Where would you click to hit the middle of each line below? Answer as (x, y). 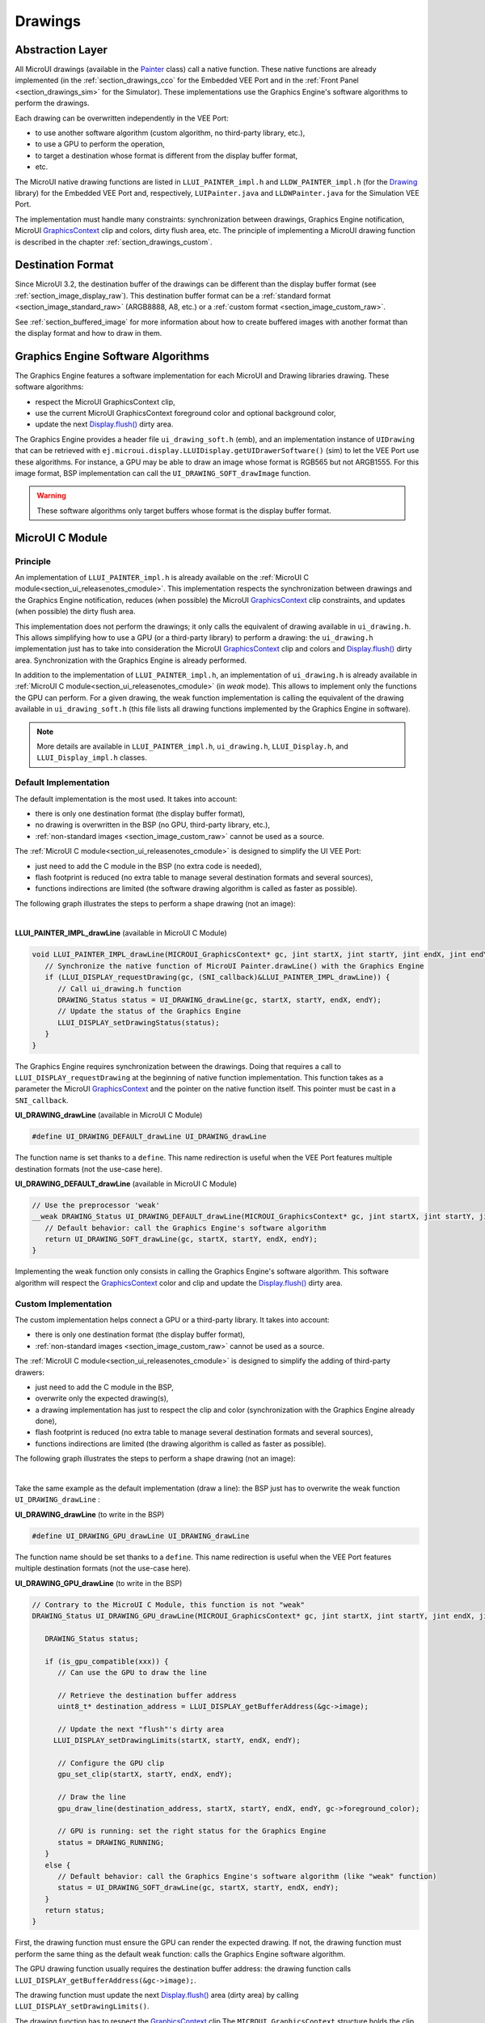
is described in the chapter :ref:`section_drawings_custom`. (114, 242)
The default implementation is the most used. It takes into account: (126, 799)
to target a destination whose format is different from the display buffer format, (167, 155)
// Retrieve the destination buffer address (148, 1695)
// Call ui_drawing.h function (120, 988)
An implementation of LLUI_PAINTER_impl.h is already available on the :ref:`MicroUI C (162, 577)
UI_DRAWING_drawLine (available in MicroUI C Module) (109, 1115)
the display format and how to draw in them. (89, 333)
